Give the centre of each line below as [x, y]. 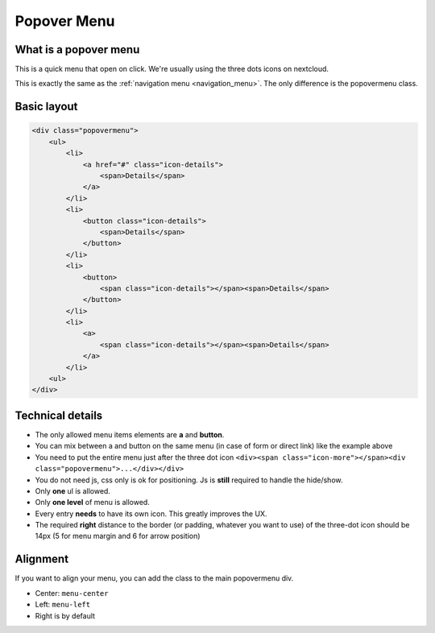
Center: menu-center [72, 593]
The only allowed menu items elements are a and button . [130, 434]
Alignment [41, 559]
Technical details [59, 415]
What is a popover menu [77, 50]
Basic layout [46, 107]
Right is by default [65, 615]
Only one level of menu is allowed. [93, 503]
